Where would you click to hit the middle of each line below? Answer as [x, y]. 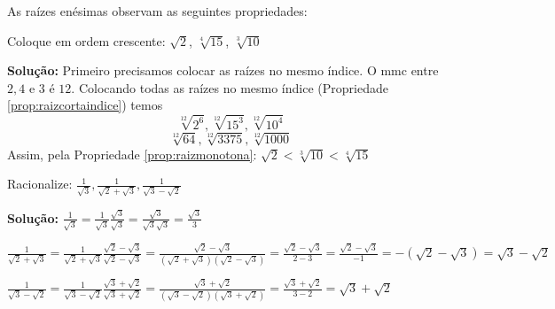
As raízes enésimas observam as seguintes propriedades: [157, 11]
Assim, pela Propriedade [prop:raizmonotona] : [132, 154]
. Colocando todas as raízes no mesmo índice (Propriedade [230, 87]
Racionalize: [40, 184]
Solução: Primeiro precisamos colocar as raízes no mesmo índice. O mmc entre [223, 70]
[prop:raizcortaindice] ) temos [85, 105]
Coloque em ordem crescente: [86, 40]
